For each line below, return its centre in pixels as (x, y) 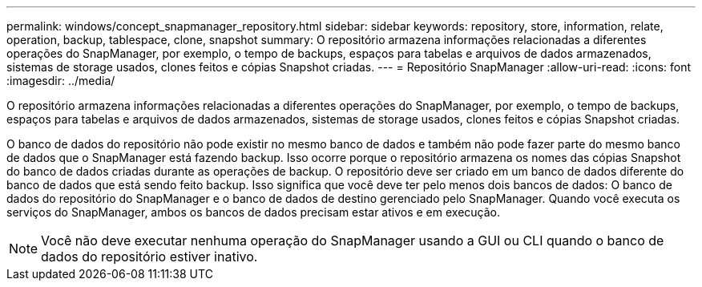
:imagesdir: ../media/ (61, 81)
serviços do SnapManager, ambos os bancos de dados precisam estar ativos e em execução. (253, 212)
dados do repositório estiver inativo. (149, 257)
